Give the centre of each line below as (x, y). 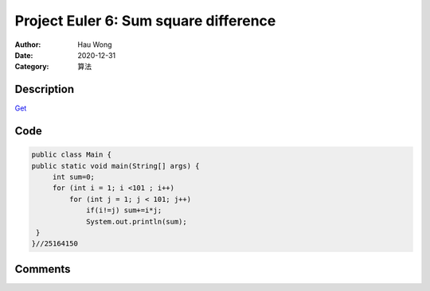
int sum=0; (74, 177)
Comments (43, 269)
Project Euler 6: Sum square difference (145, 21)
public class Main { (71, 155)
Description (45, 89)
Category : (32, 67)
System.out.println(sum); (137, 221)
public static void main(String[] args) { (115, 166)
